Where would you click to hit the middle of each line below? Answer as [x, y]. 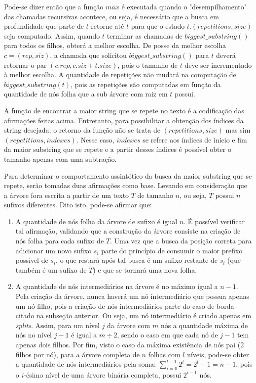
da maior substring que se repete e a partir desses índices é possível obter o [118, 149]
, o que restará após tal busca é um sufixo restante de [137, 260]
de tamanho [155, 195]
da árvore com [129, 325]
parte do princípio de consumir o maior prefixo [172, 250]
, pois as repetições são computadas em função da [146, 84]
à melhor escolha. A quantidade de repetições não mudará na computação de [120, 74]
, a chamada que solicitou [88, 55]
